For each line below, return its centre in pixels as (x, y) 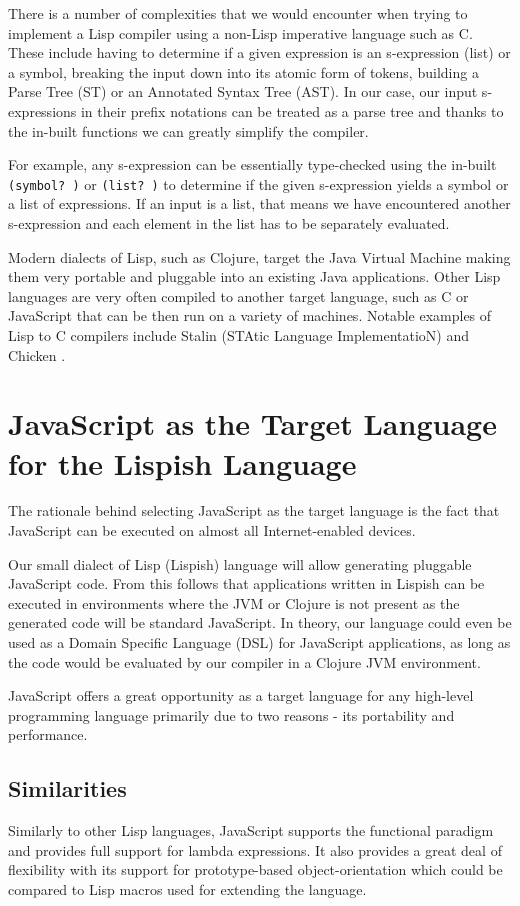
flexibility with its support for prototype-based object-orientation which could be (255, 869)
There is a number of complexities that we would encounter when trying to (238, 13)
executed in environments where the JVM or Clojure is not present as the (234, 602)
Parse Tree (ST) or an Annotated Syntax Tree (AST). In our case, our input (243, 91)
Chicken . (37, 354)
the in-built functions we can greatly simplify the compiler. (188, 130)
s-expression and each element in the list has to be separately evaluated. (229, 223)
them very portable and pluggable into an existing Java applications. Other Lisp (254, 276)
